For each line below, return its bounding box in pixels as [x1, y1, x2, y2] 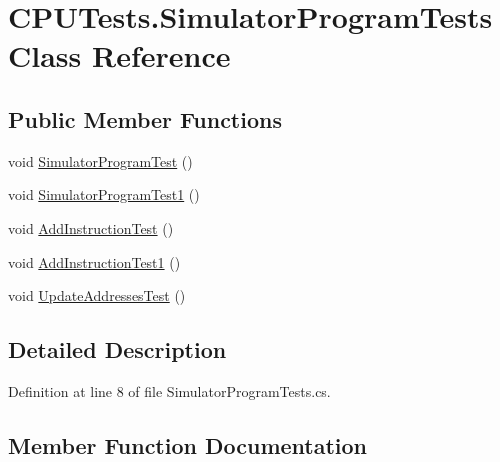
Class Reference [8, 35, 231, 76]
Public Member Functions [8, 103, 282, 134]
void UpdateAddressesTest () [8, 285, 186, 306]
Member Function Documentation [8, 429, 368, 460]
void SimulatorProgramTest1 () [8, 184, 200, 205]
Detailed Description [8, 334, 227, 365]
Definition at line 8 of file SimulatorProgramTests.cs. [8, 380, 331, 401]
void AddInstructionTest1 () [8, 251, 181, 272]
